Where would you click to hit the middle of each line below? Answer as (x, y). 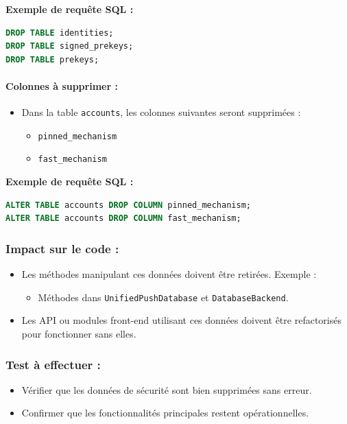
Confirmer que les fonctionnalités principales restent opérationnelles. (165, 413)
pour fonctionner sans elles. (79, 333)
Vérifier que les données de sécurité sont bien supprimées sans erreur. (167, 389)
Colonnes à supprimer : (62, 85)
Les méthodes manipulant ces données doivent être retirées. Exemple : (169, 274)
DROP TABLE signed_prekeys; (70, 46)
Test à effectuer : (53, 364)
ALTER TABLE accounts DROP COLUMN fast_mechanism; (123, 219)
